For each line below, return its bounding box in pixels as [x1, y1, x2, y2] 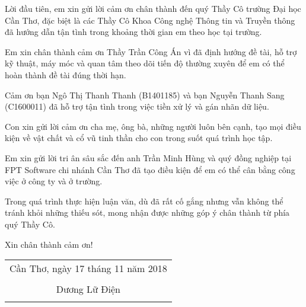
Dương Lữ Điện [56, 282, 121, 296]
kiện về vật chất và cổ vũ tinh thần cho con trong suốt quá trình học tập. [5, 132, 273, 144]
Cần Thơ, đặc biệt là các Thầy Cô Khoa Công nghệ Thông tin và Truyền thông [5, 14, 295, 26]
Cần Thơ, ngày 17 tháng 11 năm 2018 [9, 261, 167, 276]
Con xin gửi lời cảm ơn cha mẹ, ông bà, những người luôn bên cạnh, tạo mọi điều [5, 120, 301, 132]
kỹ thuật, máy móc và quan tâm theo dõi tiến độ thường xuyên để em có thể [5, 57, 285, 69]
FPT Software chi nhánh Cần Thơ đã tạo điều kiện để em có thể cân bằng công [5, 163, 295, 175]
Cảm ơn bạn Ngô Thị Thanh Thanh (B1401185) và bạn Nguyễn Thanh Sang [5, 88, 285, 101]
